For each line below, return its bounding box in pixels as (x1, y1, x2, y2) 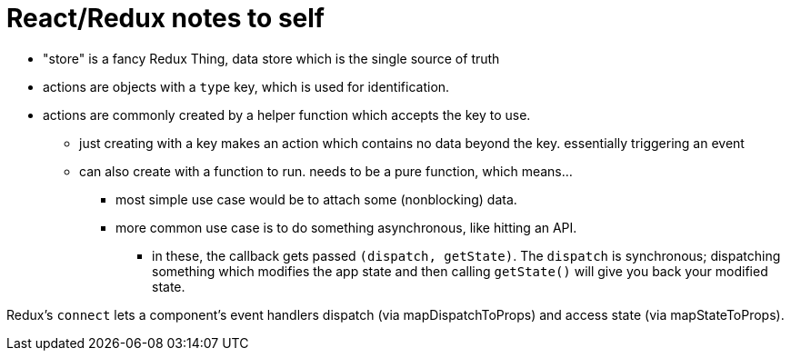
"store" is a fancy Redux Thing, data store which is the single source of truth (43, 50, 500, 66)
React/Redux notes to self (6, 3, 325, 34)
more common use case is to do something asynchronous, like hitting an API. (115, 219, 577, 235)
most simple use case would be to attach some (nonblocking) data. (115, 191, 517, 207)
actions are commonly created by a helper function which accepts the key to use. (43, 106, 531, 123)
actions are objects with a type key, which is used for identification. (43, 78, 450, 94)
